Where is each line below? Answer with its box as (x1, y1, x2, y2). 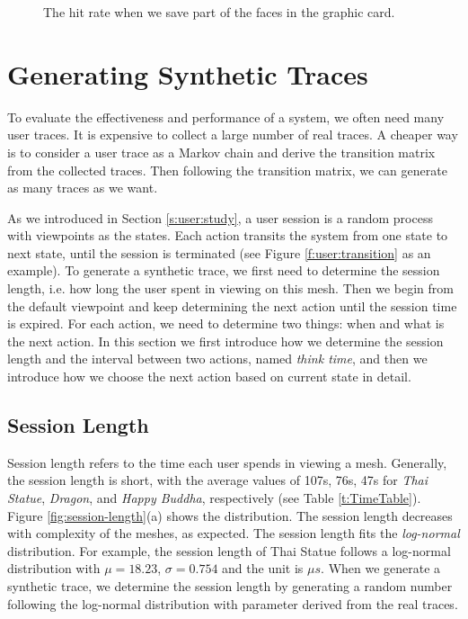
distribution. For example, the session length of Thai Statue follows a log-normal (7, 541, 451, 560)
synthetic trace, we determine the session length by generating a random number (7, 576, 453, 595)
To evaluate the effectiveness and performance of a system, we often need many (7, 107, 445, 126)
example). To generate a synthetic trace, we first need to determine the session (7, 261, 440, 280)
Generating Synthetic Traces (7, 55, 368, 92)
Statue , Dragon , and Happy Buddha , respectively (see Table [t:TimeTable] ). (7, 489, 421, 507)
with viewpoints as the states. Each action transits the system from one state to (7, 226, 448, 245)
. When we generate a (321, 559, 441, 578)
